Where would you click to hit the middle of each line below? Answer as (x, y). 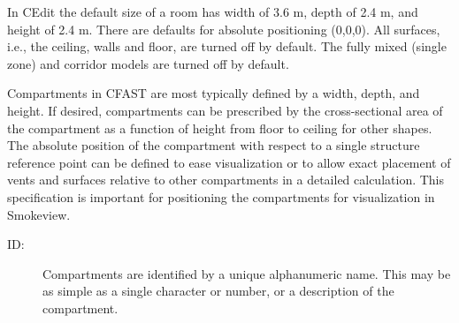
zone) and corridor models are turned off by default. (148, 63)
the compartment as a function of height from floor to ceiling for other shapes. (220, 128)
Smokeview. (39, 214)
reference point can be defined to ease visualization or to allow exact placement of (229, 162)
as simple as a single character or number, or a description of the (218, 291)
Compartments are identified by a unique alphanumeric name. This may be (247, 273)
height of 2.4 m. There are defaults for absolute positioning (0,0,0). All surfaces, (224, 29)
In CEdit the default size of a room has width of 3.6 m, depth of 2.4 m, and (213, 11)
